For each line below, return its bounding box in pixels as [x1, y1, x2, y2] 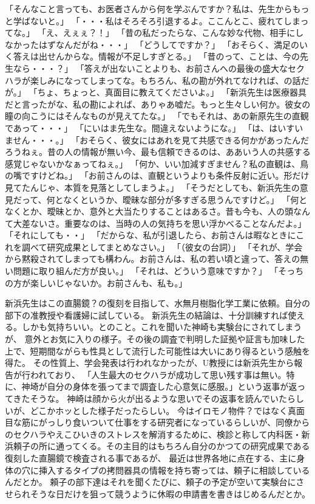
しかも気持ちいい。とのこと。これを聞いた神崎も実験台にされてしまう [21, 320, 302, 333]
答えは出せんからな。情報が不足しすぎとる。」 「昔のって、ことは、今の [13, 50, 300, 63]
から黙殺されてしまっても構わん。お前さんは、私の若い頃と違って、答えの [5, 252, 300, 265]
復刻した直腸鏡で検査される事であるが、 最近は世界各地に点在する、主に [5, 451, 297, 464]
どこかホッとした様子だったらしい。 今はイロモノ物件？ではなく [30, 404, 288, 416]
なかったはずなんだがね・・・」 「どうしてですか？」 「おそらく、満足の [5, 38, 299, 50]
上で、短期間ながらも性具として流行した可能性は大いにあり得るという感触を [5, 344, 311, 357]
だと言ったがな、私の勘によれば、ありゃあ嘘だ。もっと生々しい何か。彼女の [5, 97, 311, 110]
